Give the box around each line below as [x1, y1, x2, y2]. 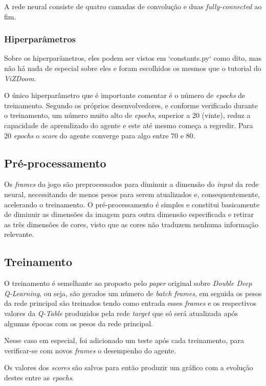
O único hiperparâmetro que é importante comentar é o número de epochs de [4, 90, 246, 101]
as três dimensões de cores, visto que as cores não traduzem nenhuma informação [4, 219, 259, 229]
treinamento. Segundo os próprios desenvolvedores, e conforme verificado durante [4, 100, 258, 110]
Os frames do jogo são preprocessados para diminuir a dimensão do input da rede [4, 179, 259, 189]
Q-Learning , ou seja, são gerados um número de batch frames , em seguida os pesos [4, 287, 262, 298]
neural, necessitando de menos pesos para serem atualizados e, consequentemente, [4, 188, 260, 199]
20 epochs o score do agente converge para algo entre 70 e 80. [4, 130, 195, 140]
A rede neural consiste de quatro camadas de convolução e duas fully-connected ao [4, 1, 262, 11]
